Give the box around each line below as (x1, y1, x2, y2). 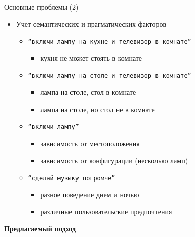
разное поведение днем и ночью (40, 189, 139, 199)
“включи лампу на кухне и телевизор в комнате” (28, 38, 191, 46)
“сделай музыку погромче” (28, 175, 115, 182)
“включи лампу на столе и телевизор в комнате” (28, 72, 191, 80)
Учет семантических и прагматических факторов (16, 18, 167, 29)
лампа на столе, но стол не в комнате (40, 104, 155, 114)
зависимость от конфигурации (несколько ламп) (40, 155, 188, 165)
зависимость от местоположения (40, 138, 140, 148)
